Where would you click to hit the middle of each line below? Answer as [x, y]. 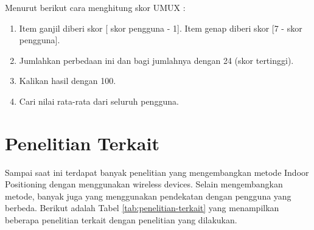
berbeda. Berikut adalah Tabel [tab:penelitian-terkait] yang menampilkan [142, 208]
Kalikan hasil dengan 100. [68, 81]
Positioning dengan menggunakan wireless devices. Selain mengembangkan [144, 184]
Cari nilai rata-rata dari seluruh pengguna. [99, 101]
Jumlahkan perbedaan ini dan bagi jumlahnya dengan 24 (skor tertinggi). [156, 60]
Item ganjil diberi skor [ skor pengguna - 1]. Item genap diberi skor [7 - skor [161, 28]
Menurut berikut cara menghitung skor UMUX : [95, 7]
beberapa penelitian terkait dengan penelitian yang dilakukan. [121, 220]
